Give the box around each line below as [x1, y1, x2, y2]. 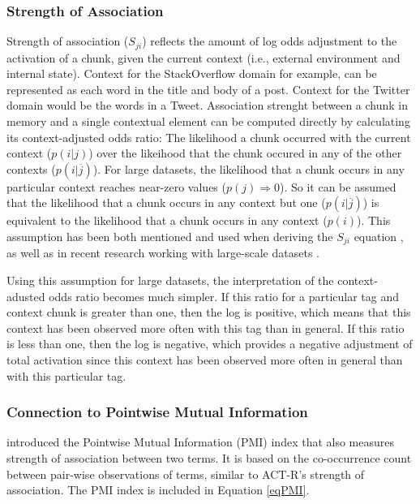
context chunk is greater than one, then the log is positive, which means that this [6, 304, 411, 321]
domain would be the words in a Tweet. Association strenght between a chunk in [6, 97, 409, 114]
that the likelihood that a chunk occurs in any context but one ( [6, 194, 326, 211]
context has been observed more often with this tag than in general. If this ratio [6, 319, 405, 336]
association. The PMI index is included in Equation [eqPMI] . [6, 481, 310, 498]
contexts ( [6, 160, 56, 177]
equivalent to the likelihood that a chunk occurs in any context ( [6, 212, 328, 229]
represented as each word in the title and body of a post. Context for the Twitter [6, 80, 410, 97]
